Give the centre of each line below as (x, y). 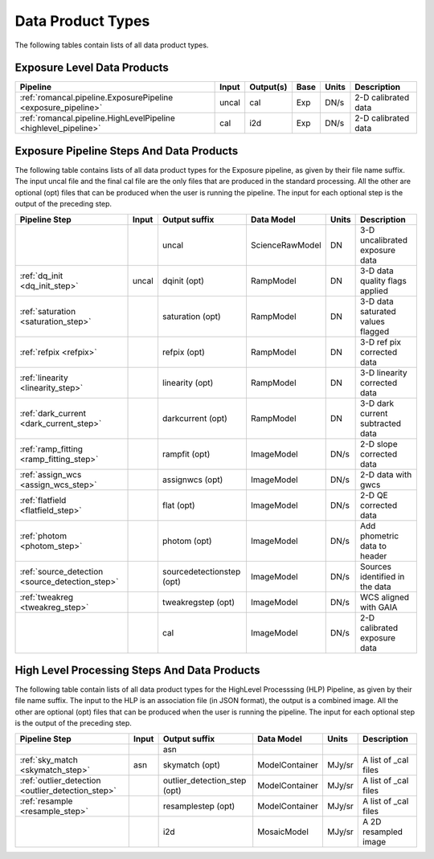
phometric (380, 536)
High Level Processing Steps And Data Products (137, 670)
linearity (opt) (188, 382)
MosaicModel (283, 832)
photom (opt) (187, 541)
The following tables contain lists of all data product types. (112, 45)
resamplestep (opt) (199, 806)
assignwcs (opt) (192, 480)
